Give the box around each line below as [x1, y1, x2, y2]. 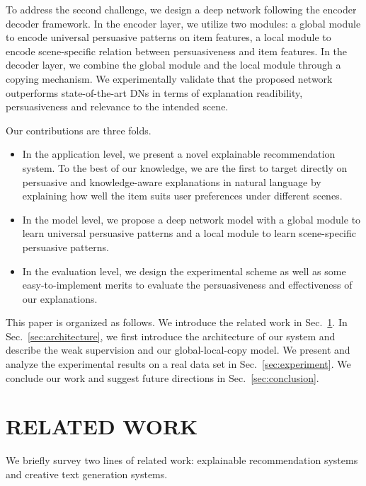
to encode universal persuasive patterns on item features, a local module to [6, 30, 331, 45]
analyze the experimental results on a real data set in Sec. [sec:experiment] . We [6, 357, 351, 371]
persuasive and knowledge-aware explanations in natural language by [22, 174, 321, 189]
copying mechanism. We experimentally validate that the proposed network [6, 71, 333, 86]
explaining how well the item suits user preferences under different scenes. [22, 188, 343, 203]
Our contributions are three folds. [6, 122, 151, 137]
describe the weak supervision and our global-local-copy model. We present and [6, 342, 350, 357]
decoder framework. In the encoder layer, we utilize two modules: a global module [6, 16, 361, 30]
